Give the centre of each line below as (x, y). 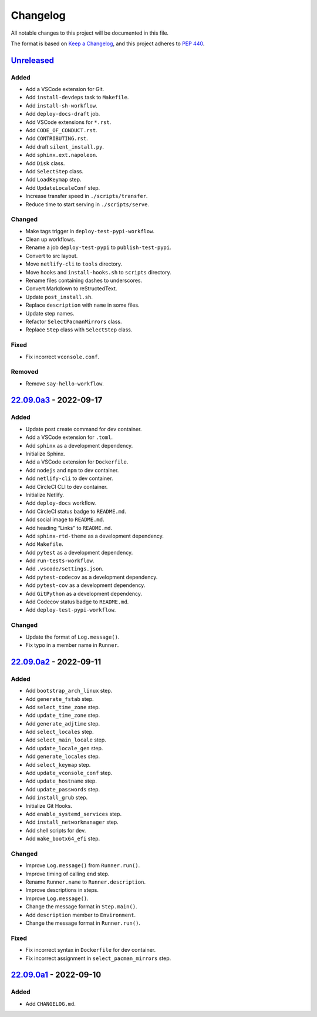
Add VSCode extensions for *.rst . (68, 122)
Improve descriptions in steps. (62, 890)
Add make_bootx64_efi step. (63, 839)
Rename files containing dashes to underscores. (84, 281)
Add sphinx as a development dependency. (79, 445)
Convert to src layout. (52, 256)
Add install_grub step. (57, 798)
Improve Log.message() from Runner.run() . (83, 865)
